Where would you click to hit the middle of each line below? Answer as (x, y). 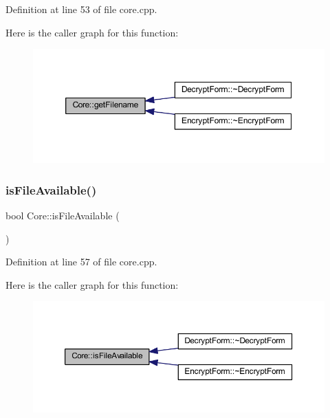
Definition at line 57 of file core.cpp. (81, 262)
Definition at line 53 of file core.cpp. (81, 9)
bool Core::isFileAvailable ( (63, 215)
